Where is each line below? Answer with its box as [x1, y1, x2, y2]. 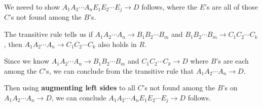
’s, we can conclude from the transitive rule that [44, 65, 194, 76]
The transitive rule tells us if [4, 29, 93, 39]
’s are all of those [205, 2, 258, 12]
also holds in [98, 38, 137, 49]
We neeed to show [4, 2, 60, 12]
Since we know [4, 56, 50, 66]
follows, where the [141, 2, 198, 12]
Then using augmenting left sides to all [4, 82, 135, 93]
